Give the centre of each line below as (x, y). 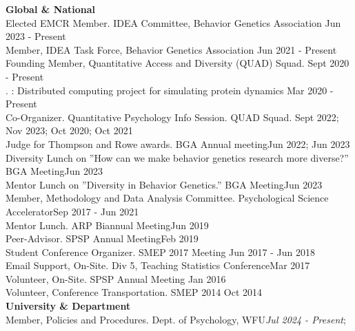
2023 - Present (36, 36)
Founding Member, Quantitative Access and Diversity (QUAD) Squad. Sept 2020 (177, 63)
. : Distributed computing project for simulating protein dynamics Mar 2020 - (170, 90)
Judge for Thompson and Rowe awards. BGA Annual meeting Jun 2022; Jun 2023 (178, 143)
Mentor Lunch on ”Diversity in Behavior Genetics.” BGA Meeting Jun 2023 (164, 184)
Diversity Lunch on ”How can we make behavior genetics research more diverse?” (177, 157)
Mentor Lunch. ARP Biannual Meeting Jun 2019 (107, 225)
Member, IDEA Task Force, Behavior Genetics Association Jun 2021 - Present (171, 49)
